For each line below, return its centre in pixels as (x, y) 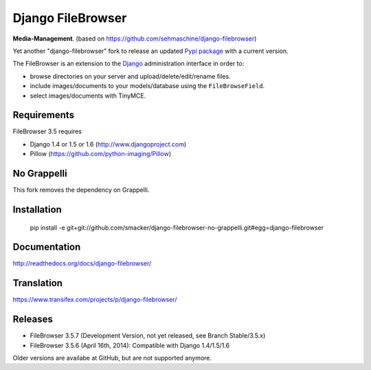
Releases (33, 319)
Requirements (44, 115)
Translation (38, 283)
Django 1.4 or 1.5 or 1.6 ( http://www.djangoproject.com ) (108, 144)
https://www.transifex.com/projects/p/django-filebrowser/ (95, 300)
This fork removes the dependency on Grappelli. (81, 190)
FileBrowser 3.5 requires (47, 131)
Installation (37, 209)
